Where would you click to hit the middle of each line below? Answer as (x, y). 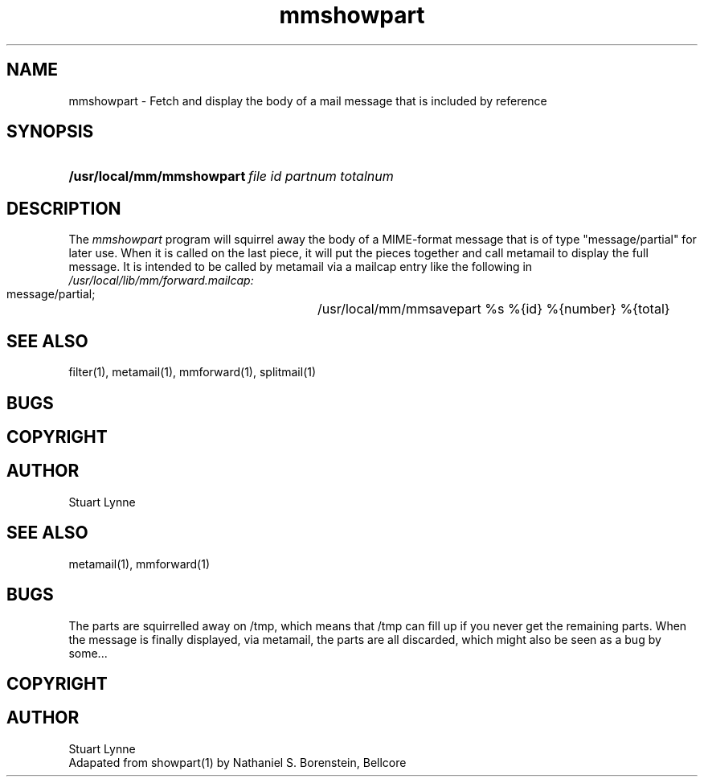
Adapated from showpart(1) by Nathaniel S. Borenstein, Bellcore (237, 762)
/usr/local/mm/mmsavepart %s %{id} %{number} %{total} (494, 309)
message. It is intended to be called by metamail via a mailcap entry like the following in (301, 267)
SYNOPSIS (50, 132)
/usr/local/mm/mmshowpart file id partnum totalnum (231, 176)
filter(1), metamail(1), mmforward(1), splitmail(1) (192, 372)
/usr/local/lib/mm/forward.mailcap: (161, 281)
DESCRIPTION (64, 208)
